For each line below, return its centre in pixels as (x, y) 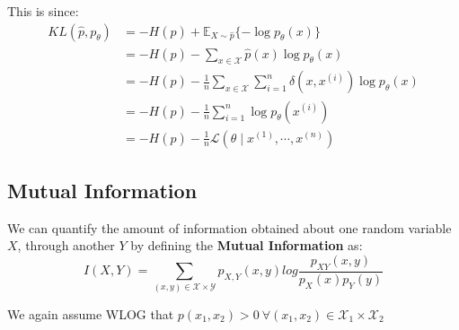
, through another (66, 245)
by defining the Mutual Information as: (247, 245)
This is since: (43, 11)
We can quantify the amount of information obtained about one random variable (229, 227)
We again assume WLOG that (91, 313)
